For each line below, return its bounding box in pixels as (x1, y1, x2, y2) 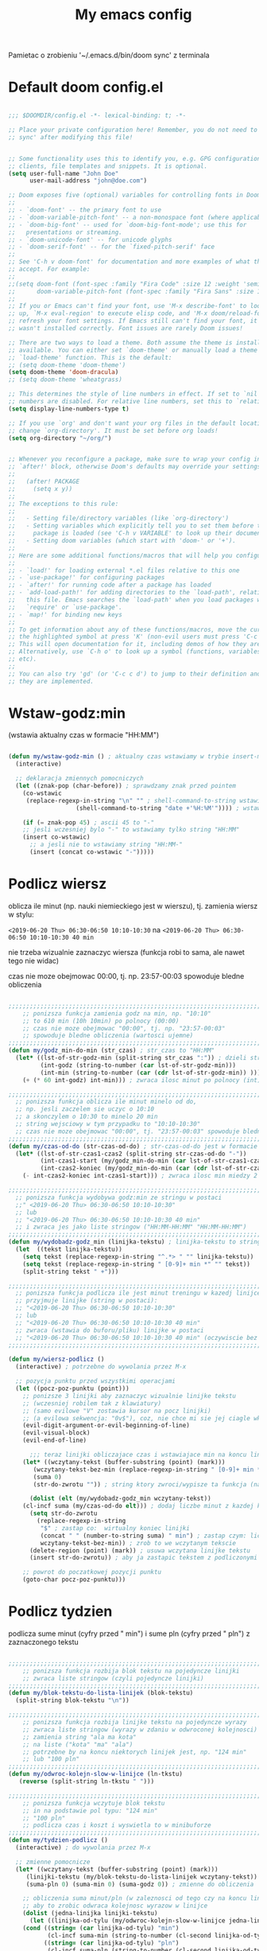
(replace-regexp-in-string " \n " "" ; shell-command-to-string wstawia (25, 796, 265, 804)
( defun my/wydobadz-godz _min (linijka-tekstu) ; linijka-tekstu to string (8, 1238, 261, 1246)
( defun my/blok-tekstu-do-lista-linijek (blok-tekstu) (8, 1689, 194, 1697)
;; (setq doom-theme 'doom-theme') (8, 360, 126, 369)
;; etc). (8, 655, 37, 663)
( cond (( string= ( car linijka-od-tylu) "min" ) (22, 1924, 180, 1932)
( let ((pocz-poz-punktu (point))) (15, 1384, 130, 1392)
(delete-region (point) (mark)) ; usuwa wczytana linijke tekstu (29, 1546, 250, 1555)
